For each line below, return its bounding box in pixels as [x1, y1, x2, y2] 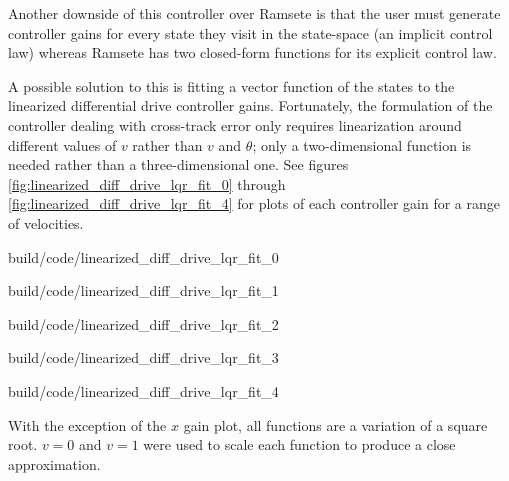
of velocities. [8, 212, 84, 233]
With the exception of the [8, 414, 167, 435]
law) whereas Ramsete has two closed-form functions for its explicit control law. [8, 42, 497, 63]
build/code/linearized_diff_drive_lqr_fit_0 [8, 246, 279, 267]
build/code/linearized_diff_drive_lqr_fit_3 [8, 347, 279, 368]
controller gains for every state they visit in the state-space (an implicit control [8, 22, 493, 43]
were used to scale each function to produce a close [143, 434, 456, 455]
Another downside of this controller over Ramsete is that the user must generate [8, 3, 501, 23]
